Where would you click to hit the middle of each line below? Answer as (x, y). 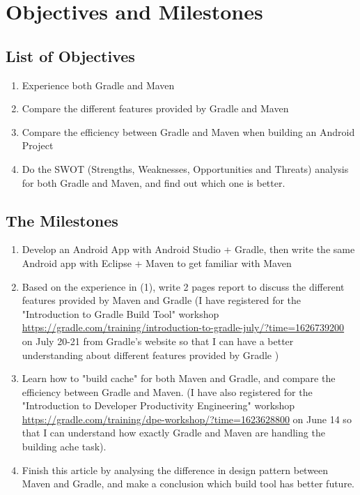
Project (38, 145)
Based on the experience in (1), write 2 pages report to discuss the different (183, 286)
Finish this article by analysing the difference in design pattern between (175, 470)
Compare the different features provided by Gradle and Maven (155, 108)
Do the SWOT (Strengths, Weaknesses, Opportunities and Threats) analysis (185, 168)
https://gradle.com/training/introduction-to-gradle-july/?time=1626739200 (183, 327)
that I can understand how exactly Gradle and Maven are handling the (173, 433)
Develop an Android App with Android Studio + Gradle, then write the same (188, 249)
